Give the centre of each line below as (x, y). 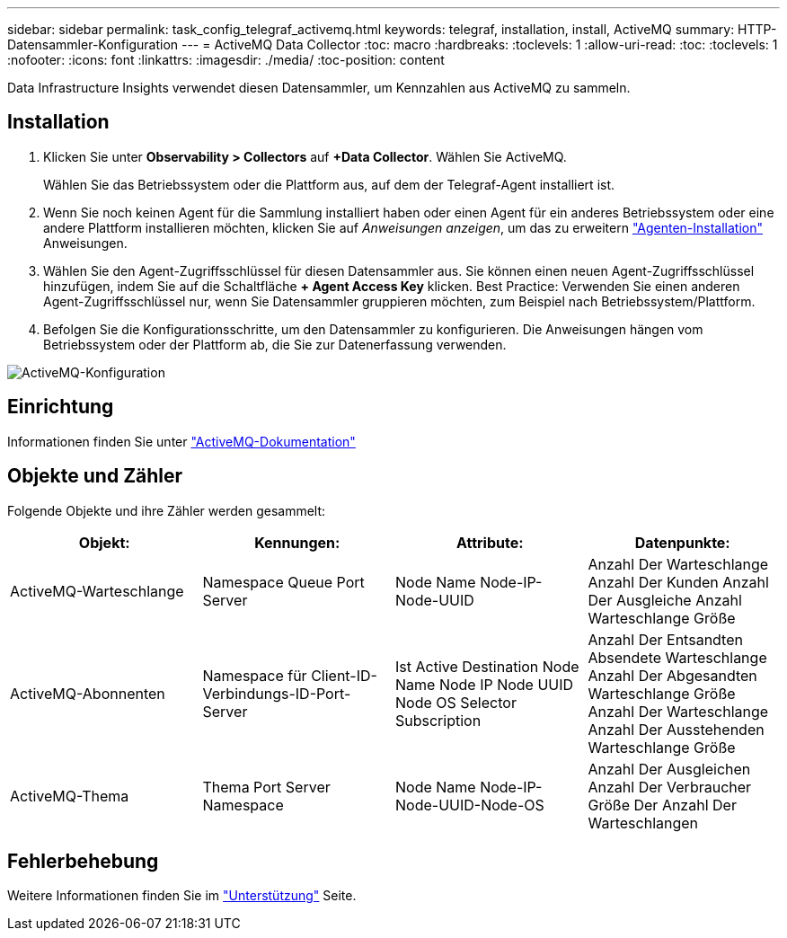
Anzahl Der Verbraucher (670, 787)
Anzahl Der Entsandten (665, 639)
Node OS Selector (456, 702)
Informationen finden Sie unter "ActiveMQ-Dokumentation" (181, 441)
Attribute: (490, 542)
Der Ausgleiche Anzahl (665, 600)
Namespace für (255, 675)
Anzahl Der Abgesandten (672, 675)
